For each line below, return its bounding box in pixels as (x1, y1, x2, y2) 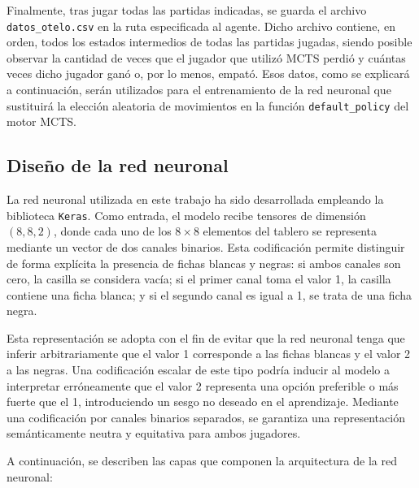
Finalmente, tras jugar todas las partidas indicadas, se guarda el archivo (7, 2, 367, 18)
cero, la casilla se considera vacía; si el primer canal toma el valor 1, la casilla (7, 270, 391, 287)
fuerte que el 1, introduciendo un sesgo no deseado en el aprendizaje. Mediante (7, 393, 399, 410)
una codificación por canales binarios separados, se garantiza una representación (7, 408, 405, 425)
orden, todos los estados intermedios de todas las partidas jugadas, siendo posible (7, 33, 412, 50)
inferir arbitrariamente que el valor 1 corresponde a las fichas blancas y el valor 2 (7, 345, 411, 362)
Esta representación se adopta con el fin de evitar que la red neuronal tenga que (7, 329, 405, 346)
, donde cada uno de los (53, 222, 172, 240)
